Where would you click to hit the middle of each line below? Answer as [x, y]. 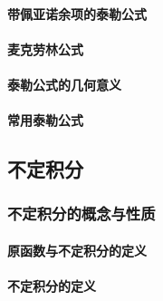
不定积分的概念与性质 [81, 214]
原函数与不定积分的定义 [77, 250]
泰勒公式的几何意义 [64, 84]
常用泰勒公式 [45, 120]
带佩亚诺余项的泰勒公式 [77, 13]
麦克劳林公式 [45, 49]
